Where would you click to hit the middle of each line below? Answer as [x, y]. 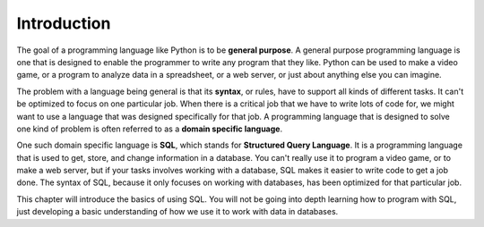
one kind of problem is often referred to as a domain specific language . [149, 129]
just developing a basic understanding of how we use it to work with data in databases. [177, 212]
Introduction [64, 23]
